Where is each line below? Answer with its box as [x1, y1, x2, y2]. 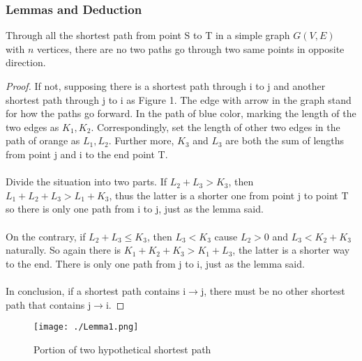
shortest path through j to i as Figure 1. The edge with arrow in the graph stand [6, 92, 352, 107]
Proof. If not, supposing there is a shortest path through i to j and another [6, 79, 326, 93]
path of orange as [6, 133, 80, 148]
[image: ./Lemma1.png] [33, 322, 139, 332]
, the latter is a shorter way [232, 243, 350, 257]
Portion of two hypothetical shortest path [33, 341, 211, 356]
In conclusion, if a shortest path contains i [6, 283, 186, 298]
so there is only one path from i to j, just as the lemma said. [6, 201, 264, 216]
